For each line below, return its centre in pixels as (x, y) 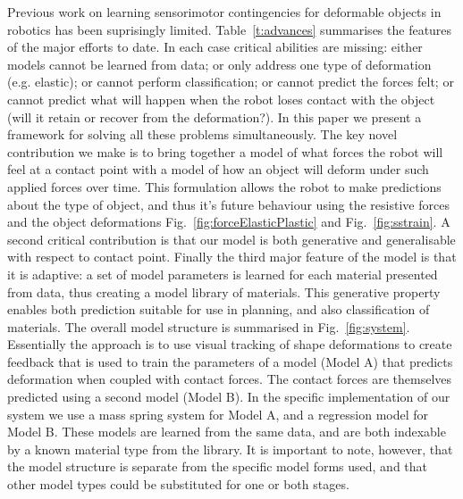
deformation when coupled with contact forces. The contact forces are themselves (230, 379)
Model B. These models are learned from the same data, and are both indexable (227, 432)
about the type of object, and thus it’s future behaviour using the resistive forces (228, 204)
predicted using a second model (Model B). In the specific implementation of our (229, 397)
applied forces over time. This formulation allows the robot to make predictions (224, 186)
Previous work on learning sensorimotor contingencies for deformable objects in (224, 12)
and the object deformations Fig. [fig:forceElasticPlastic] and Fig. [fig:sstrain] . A (229, 222)
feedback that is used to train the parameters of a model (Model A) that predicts (230, 361)
